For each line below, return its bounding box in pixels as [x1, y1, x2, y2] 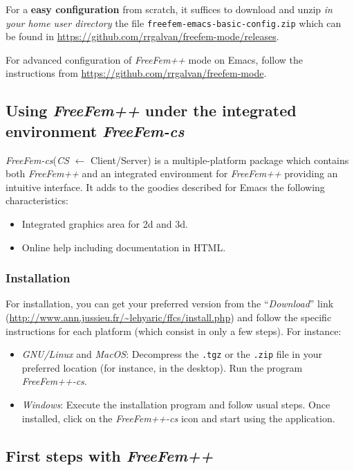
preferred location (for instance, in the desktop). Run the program [21, 360, 303, 374]
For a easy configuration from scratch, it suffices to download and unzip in [6, 2, 333, 16]
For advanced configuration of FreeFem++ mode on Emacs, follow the [6, 52, 304, 66]
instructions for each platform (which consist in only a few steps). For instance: [6, 323, 342, 338]
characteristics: [6, 193, 68, 208]
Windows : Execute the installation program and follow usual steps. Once [21, 397, 330, 412]
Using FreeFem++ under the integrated [6, 100, 297, 121]
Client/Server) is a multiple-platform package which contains [90, 152, 349, 167]
